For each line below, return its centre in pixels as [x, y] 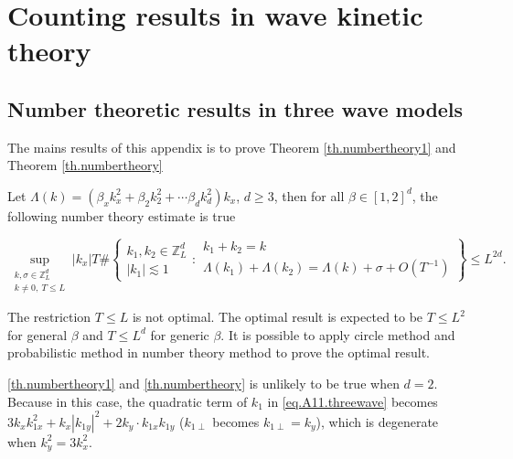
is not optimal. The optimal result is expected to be [278, 317]
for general [37, 334]
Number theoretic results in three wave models [235, 108]
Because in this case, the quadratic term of [128, 401]
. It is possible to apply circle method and [338, 334]
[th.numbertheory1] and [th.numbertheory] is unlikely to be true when [203, 383]
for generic [180, 334]
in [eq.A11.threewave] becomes [353, 401]
